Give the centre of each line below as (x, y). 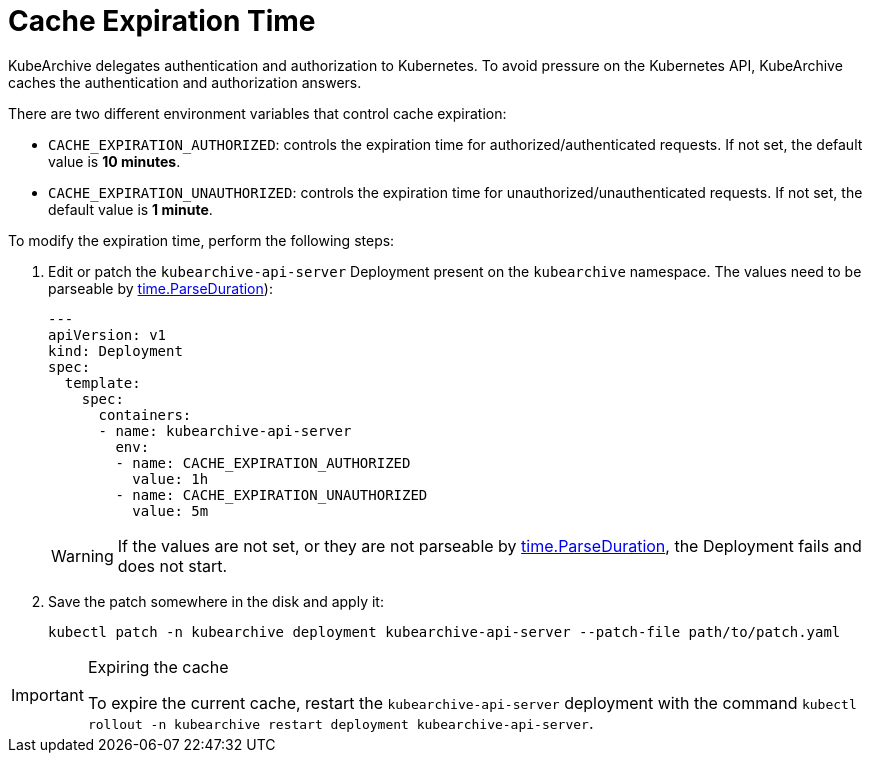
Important (47, 694)
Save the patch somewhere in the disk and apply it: (216, 601)
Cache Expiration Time (162, 21)
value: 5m (170, 510)
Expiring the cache (158, 666)
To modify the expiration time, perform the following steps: (201, 240)
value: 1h (170, 478)
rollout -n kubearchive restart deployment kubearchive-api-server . (340, 722)
